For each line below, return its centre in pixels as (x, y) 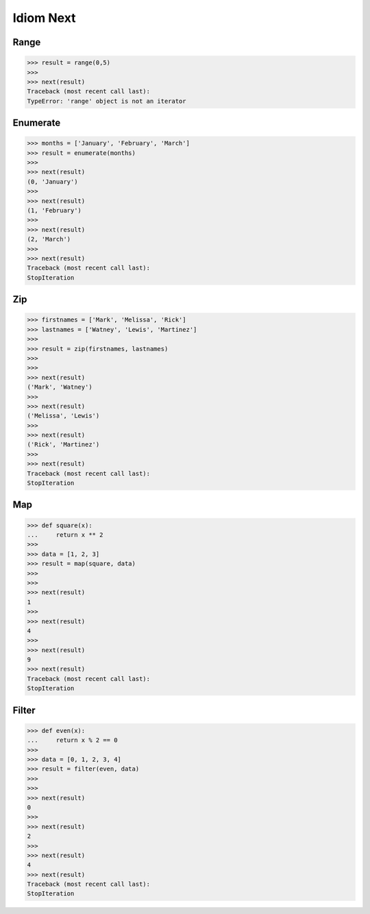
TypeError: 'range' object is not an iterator (107, 101)
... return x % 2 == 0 (72, 740)
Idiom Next (44, 18)
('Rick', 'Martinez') (63, 445)
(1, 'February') (54, 211)
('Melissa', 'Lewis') (63, 416)
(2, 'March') (49, 239)
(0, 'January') (52, 181)
